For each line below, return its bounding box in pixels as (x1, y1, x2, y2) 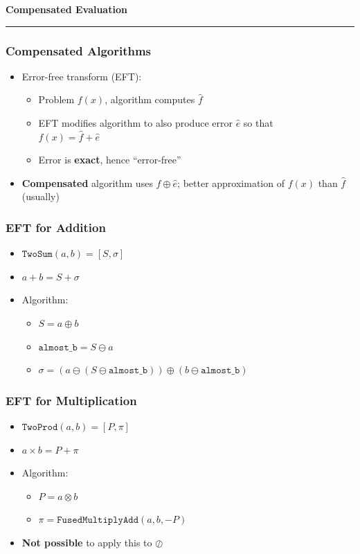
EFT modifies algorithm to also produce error (38, 116, 233, 129)
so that (243, 116, 273, 129)
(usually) (21, 189, 60, 204)
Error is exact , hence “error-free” (38, 152, 181, 167)
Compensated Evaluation (6, 2, 127, 16)
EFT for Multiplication (6, 391, 137, 409)
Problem (38, 92, 75, 107)
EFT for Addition (6, 218, 106, 235)
